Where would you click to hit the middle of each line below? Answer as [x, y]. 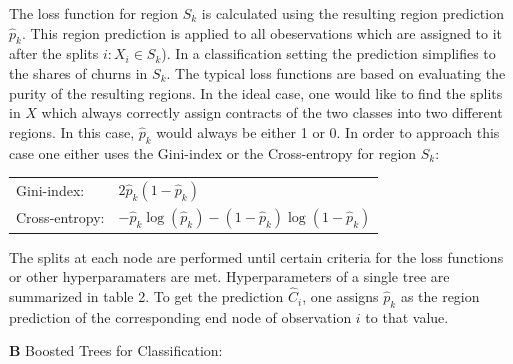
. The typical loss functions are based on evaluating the [336, 72]
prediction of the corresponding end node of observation [180, 316]
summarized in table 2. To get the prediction [146, 296]
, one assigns [340, 296]
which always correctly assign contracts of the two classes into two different [272, 112]
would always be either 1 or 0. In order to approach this [328, 131]
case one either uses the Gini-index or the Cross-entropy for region [213, 152]
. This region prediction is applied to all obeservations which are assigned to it [262, 32]
